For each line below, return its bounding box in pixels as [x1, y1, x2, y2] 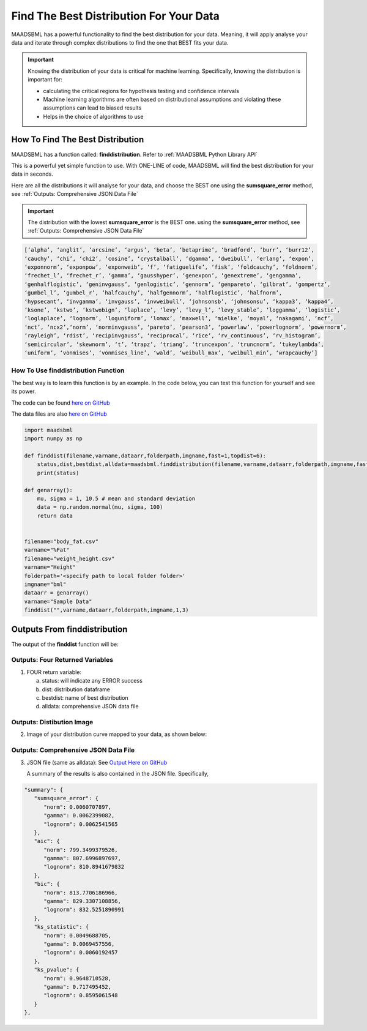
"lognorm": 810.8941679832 [43, 863, 125, 871]
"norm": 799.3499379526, [43, 846, 119, 853]
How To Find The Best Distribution [11, 135, 144, 145]
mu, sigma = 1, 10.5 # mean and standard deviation [37, 495, 196, 502]
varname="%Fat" [24, 547, 70, 553]
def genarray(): [24, 487, 73, 493]
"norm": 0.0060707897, [43, 803, 112, 811]
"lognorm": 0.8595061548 [43, 992, 119, 999]
